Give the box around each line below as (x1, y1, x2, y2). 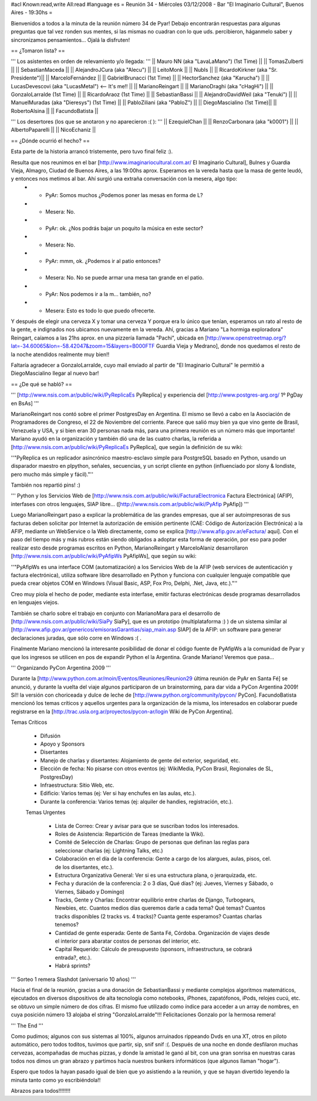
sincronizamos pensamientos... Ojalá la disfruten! (11, 36, 130, 44)
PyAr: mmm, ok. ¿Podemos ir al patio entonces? (45, 258, 161, 265)
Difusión (40, 732, 61, 739)
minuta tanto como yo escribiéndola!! (11, 1076, 101, 1083)
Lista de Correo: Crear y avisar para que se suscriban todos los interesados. (55, 822, 240, 829)
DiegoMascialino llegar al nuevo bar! (11, 370, 99, 377)
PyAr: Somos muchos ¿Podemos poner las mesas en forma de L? (45, 192, 203, 199)
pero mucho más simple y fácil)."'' (11, 471, 94, 478)
